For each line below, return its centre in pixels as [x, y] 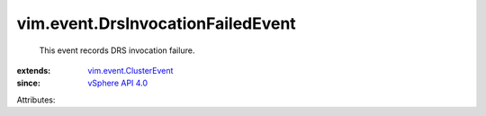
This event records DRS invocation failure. [117, 50]
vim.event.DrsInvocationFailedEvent [156, 23]
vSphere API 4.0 [118, 83]
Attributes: [36, 100]
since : [28, 83]
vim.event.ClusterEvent [130, 70]
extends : [34, 70]
